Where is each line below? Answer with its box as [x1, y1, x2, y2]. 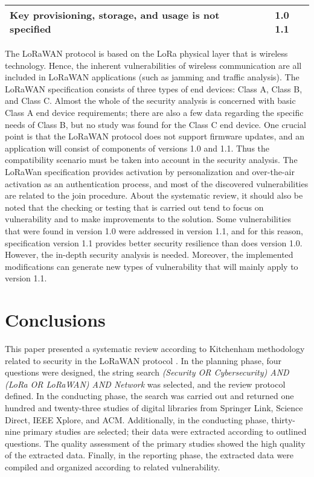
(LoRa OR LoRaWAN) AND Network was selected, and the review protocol [5, 377, 286, 390]
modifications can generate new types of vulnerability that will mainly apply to [5, 260, 298, 272]
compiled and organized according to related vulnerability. [5, 460, 220, 473]
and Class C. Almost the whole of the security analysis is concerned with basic [5, 94, 296, 107]
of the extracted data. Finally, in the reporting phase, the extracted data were [5, 449, 294, 461]
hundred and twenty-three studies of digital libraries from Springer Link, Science [5, 401, 303, 414]
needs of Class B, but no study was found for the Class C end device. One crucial [5, 118, 306, 130]
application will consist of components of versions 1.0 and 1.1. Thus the [5, 141, 270, 154]
